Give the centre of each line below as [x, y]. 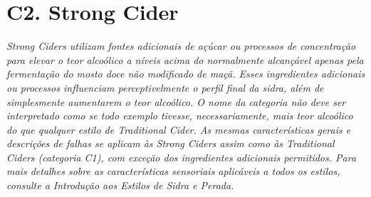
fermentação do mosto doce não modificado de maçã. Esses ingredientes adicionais [186, 74]
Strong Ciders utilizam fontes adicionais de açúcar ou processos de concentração [181, 46]
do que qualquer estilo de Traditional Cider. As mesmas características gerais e [179, 129]
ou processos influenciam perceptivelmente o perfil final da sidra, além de [165, 87]
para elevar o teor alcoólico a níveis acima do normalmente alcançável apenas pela [185, 59]
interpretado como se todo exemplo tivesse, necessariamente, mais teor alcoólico [180, 116]
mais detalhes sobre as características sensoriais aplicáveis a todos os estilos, [173, 171]
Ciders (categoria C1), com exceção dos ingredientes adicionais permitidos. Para [182, 157]
